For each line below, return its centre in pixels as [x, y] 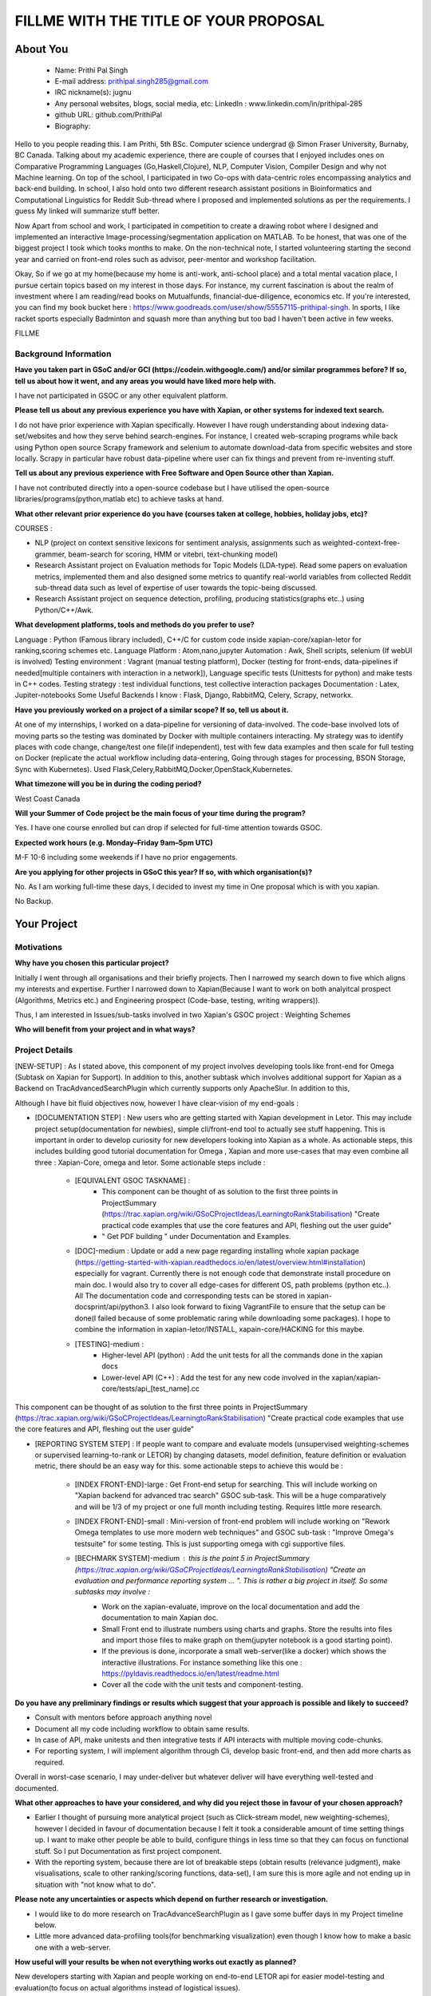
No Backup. [34, 901]
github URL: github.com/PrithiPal [109, 115]
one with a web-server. [73, 1947]
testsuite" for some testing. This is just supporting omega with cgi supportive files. [210, 1543]
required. [50, 1762]
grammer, [51, 554]
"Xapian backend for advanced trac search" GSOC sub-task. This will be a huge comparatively [230, 1495]
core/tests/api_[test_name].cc [150, 1388]
